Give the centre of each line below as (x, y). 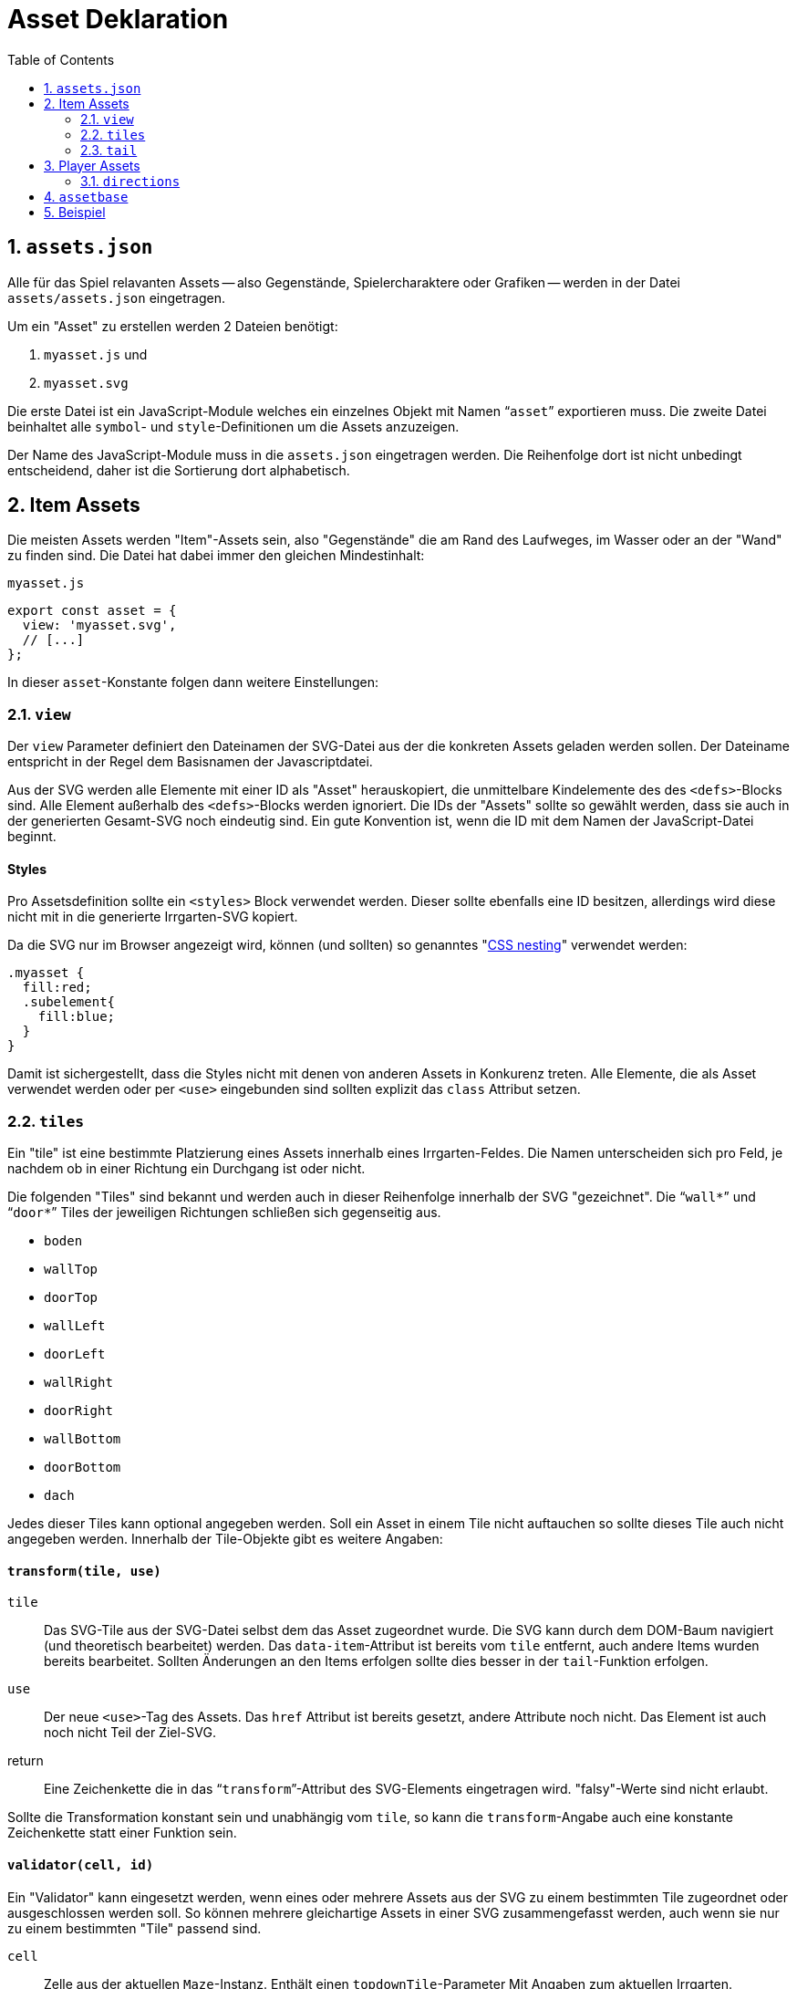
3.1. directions (130, 181)
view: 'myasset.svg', (99, 625)
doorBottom (83, 1468)
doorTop (71, 1298)
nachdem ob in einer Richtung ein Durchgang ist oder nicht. (186, 1169)
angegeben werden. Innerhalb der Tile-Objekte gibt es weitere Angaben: (225, 1539)
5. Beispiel (75, 212)
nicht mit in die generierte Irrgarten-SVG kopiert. (153, 917)
